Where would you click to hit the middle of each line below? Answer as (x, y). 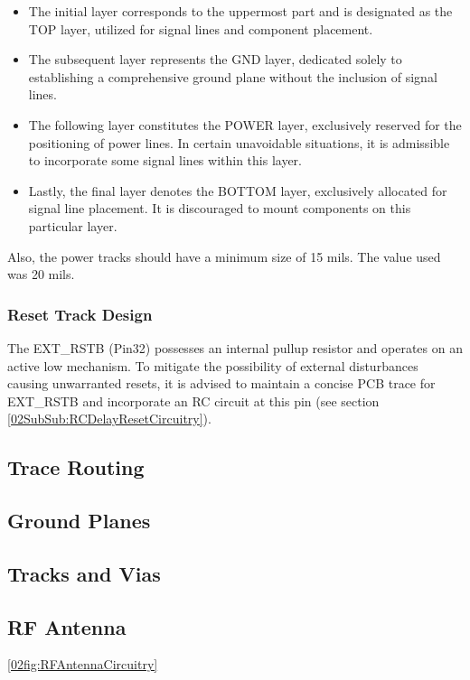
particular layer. (73, 225)
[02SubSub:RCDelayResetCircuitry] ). (109, 419)
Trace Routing (76, 467)
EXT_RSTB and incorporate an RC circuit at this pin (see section (193, 401)
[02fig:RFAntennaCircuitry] (83, 664)
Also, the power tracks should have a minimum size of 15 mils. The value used (224, 256)
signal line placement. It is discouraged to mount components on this (220, 208)
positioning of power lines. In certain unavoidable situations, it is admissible (239, 142)
